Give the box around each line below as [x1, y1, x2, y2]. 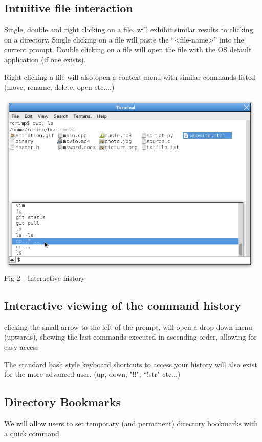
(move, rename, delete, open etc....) [4, 81, 115, 92]
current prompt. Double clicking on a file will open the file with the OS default [4, 44, 252, 55]
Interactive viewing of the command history [4, 297, 242, 313]
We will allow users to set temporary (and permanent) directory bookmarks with [4, 417, 258, 428]
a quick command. [4, 428, 61, 438]
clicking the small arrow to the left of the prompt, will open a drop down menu [4, 321, 252, 332]
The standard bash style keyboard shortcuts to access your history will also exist [4, 359, 257, 369]
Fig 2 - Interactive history [4, 272, 85, 283]
